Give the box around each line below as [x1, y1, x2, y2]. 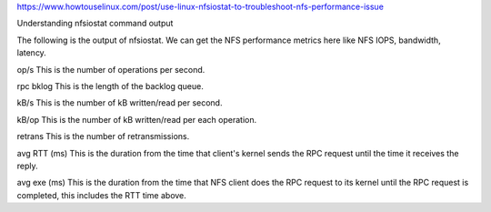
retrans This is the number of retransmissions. [16, 131, 190, 142]
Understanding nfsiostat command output [16, 18, 174, 29]
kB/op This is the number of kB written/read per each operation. [16, 114, 257, 125]
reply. [16, 160, 38, 171]
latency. [16, 47, 47, 58]
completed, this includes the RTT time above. [16, 189, 186, 200]
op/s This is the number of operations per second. [16, 64, 205, 75]
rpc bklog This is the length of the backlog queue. [16, 80, 204, 91]
